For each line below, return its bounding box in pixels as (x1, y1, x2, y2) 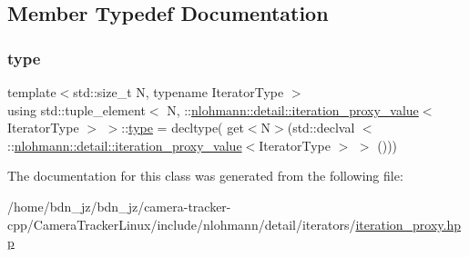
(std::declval (287, 118, 355, 137)
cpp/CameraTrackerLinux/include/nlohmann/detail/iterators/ (7, 214, 356, 233)
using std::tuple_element (7, 100, 146, 119)
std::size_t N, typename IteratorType (73, 83, 284, 101)
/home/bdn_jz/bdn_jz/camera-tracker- (7, 196, 231, 215)
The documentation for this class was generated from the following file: (7, 166, 403, 185)
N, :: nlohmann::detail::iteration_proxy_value (167, 100, 419, 119)
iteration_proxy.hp (355, 214, 462, 233)
